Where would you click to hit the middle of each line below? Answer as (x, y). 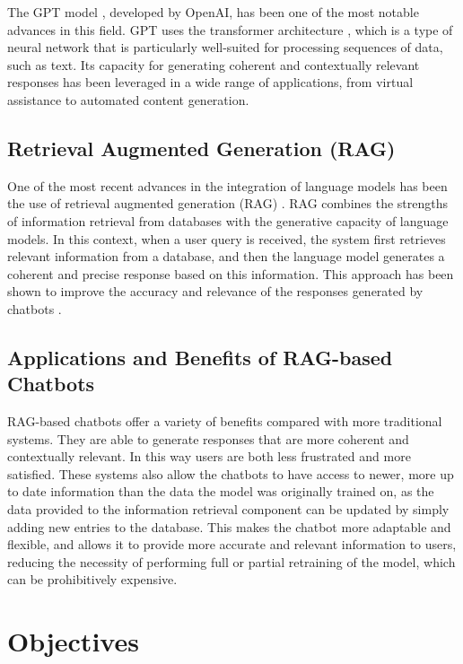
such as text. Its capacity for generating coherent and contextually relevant (214, 64)
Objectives (73, 641)
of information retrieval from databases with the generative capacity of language (228, 220)
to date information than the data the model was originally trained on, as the (221, 491)
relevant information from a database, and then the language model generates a (226, 256)
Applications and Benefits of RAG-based (200, 357)
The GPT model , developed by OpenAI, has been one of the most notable (213, 12)
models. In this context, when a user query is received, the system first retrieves (227, 238)
